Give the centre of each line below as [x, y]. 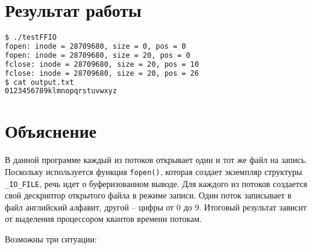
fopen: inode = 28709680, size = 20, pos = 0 [98, 55]
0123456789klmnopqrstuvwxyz [61, 91]
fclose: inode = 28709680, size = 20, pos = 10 [102, 64]
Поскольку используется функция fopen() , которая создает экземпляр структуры [154, 171]
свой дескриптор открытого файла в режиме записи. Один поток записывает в [148, 195]
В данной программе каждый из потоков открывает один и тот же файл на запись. [156, 160]
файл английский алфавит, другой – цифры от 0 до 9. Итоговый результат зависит [156, 207]
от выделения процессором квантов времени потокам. [103, 219]
